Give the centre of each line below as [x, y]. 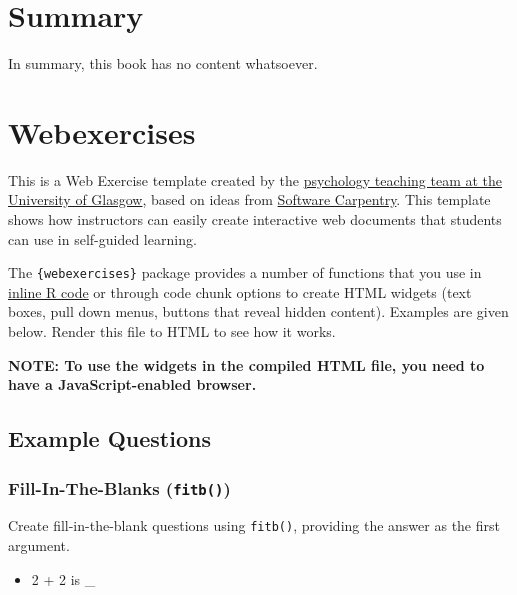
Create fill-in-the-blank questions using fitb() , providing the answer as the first [254, 525]
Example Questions [109, 438]
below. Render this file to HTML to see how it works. [172, 331]
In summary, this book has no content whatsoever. [163, 63]
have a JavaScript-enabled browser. [132, 384]
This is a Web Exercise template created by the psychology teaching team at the [255, 179]
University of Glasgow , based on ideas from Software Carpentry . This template [249, 199]
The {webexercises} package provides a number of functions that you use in [245, 272]
